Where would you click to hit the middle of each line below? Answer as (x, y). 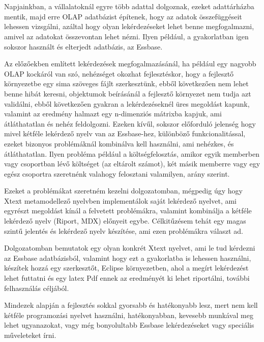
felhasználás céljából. (37, 288)
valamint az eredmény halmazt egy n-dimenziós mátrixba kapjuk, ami (113, 114)
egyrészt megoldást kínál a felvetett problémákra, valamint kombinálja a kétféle (128, 211)
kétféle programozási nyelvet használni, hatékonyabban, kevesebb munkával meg (129, 315)
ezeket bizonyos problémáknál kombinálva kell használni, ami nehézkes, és (119, 143)
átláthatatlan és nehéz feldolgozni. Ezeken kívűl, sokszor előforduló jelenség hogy (130, 123)
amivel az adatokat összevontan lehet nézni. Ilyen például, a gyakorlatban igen (126, 36)
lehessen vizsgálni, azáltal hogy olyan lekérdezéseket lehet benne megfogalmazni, (129, 26)
